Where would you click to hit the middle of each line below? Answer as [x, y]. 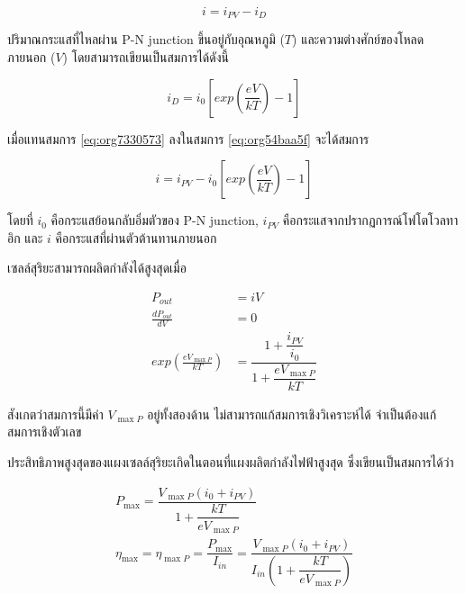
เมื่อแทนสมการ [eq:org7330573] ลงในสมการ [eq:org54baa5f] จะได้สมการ [188, 138]
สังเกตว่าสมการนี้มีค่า [55, 414]
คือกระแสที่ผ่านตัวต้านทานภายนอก [136, 237]
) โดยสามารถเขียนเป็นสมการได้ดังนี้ [146, 57]
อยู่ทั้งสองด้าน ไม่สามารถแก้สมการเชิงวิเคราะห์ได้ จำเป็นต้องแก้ [292, 414]
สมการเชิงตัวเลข [45, 432]
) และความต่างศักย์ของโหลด [358, 39]
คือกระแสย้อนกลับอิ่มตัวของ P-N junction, [155, 220]
